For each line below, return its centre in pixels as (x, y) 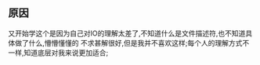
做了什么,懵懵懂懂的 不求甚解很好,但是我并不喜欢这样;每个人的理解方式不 (132, 43)
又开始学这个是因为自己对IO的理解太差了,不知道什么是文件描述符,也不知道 (127, 33)
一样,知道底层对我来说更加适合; (58, 53)
